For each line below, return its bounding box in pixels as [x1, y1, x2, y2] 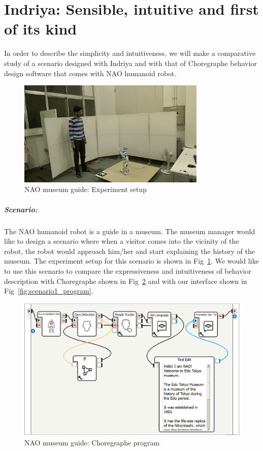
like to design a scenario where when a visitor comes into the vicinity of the [4, 236, 239, 246]
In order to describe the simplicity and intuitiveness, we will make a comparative [4, 48, 256, 58]
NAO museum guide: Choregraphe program [24, 437, 160, 447]
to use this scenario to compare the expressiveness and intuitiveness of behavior [4, 266, 251, 276]
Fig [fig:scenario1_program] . [4, 285, 93, 296]
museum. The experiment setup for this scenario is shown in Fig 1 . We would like [4, 255, 259, 266]
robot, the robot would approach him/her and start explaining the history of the [4, 245, 255, 256]
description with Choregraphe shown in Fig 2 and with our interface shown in [4, 275, 247, 286]
